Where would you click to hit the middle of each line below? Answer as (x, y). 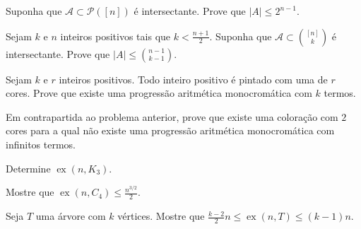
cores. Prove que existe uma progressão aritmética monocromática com (159, 93)
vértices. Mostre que (161, 216)
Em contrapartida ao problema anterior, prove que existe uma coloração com (172, 116)
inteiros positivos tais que (116, 36)
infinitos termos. (41, 144)
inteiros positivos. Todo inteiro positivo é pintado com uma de (193, 79)
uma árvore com (71, 216)
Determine (28, 168)
